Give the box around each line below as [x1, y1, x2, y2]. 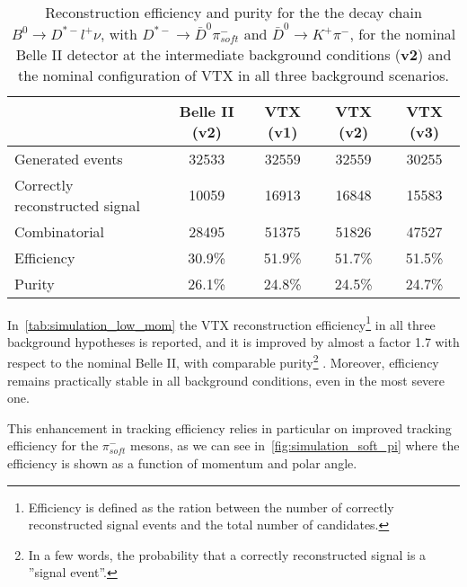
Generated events [14, 147, 123, 169]
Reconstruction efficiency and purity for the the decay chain [45, 2, 422, 22]
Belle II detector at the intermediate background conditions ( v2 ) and [15, 43, 452, 65]
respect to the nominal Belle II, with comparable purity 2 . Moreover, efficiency [7, 351, 439, 372]
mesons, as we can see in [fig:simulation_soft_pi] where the [129, 436, 460, 455]
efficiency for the [7, 436, 99, 455]
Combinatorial [14, 220, 105, 242]
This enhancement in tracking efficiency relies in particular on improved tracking [7, 418, 452, 437]
